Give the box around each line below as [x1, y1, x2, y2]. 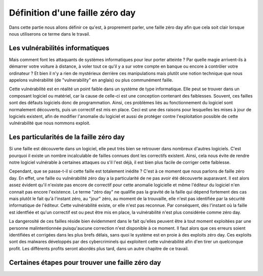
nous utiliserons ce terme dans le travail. [9, 31, 90, 37]
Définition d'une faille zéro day [9, 7, 136, 18]
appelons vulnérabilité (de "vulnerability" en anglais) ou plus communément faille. [9, 77, 173, 83]
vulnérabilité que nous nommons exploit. [9, 120, 91, 126]
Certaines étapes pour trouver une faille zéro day [9, 258, 161, 267]
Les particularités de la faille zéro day [9, 133, 125, 141]
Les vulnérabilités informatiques [9, 44, 110, 52]
